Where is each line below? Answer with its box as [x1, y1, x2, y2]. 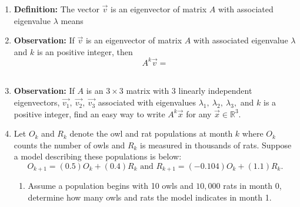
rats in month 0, [223, 179, 282, 192]
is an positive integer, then [36, 45, 133, 57]
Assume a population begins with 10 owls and [28, 179, 194, 192]
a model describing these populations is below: [14, 150, 182, 162]
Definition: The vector [14, 3, 99, 15]
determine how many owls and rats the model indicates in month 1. [28, 191, 272, 203]
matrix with [126, 84, 169, 97]
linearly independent [178, 84, 252, 97]
